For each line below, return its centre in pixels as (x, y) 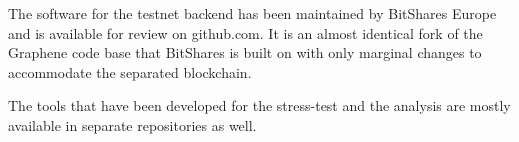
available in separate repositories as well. (132, 124)
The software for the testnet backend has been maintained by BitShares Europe (252, 13)
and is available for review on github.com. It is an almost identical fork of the (245, 32)
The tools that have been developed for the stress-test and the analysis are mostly (259, 105)
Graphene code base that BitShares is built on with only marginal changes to (245, 52)
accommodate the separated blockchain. (130, 71)
